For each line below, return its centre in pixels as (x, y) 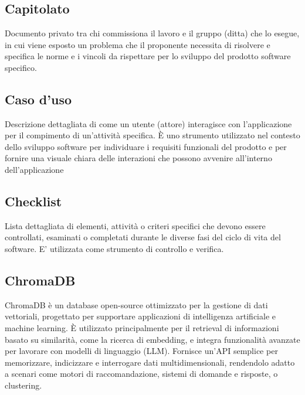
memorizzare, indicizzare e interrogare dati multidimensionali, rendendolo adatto (150, 362)
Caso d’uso (38, 99)
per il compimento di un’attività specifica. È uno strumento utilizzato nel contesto (152, 135)
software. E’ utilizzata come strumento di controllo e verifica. (114, 248)
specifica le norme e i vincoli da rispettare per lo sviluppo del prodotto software (148, 56)
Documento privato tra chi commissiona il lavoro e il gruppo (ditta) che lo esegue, (152, 33)
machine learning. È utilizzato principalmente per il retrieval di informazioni (142, 327)
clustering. (23, 385)
